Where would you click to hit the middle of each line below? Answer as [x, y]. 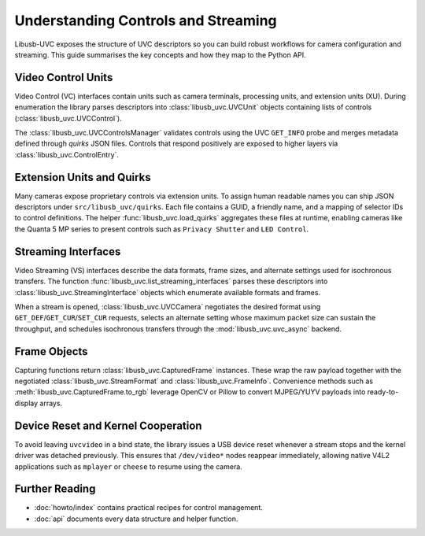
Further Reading [55, 489]
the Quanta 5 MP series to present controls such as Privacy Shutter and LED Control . [162, 229]
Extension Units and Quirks [83, 177]
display [26, 403]
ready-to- [383, 392]
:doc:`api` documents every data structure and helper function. [136, 519]
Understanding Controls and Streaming [146, 20]
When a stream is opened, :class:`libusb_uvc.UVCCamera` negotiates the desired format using [168, 306]
